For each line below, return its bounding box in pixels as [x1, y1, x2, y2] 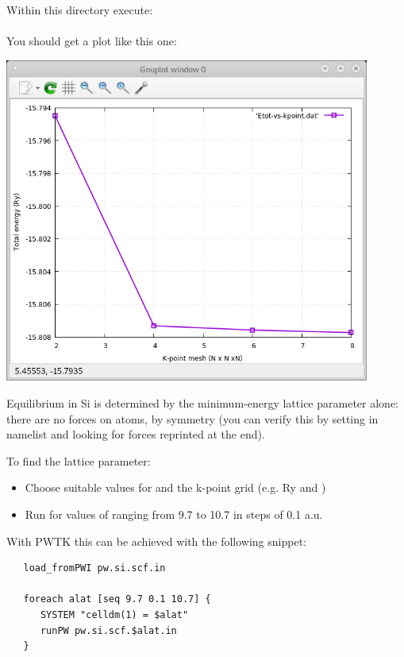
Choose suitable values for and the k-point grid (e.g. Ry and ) [25, 479, 326, 496]
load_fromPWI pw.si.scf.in [23, 562, 166, 574]
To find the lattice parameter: [6, 452, 151, 469]
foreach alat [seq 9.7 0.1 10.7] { [23, 593, 211, 605]
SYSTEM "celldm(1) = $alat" [40, 609, 189, 620]
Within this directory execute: [6, 2, 153, 17]
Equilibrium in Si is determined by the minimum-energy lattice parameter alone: [6, 394, 398, 411]
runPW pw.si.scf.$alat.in [40, 624, 177, 636]
